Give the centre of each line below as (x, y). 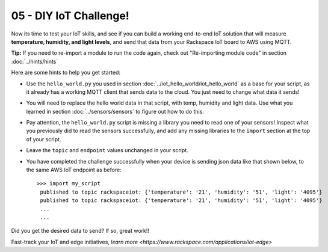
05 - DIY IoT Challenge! (70, 16)
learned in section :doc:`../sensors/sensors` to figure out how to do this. (115, 111)
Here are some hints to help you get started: (66, 73)
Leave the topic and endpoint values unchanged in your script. (107, 150)
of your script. (44, 139)
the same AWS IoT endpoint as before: (74, 170)
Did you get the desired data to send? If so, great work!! (80, 231)
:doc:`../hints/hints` (35, 61)
